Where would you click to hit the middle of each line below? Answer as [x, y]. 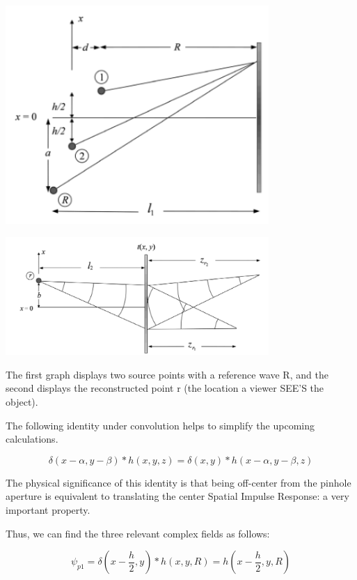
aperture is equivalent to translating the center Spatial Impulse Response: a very [177, 496]
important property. [48, 510]
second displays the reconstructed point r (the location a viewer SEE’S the [165, 388]
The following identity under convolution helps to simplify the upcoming [160, 425]
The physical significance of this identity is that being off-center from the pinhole [178, 482]
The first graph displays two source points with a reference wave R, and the [167, 374]
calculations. [32, 439]
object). [22, 402]
